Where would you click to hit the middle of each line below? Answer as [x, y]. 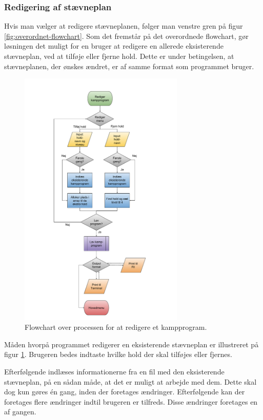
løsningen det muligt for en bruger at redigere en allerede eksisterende [114, 46]
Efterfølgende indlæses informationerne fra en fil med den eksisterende [114, 372]
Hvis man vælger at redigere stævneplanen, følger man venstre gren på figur [124, 26]
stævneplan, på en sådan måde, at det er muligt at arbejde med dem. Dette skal [130, 381]
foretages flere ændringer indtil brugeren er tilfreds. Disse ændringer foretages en [131, 401]
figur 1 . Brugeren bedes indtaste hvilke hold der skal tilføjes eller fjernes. [118, 354]
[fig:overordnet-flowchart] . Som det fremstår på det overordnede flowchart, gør [126, 36]
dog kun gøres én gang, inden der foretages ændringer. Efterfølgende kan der [125, 392]
